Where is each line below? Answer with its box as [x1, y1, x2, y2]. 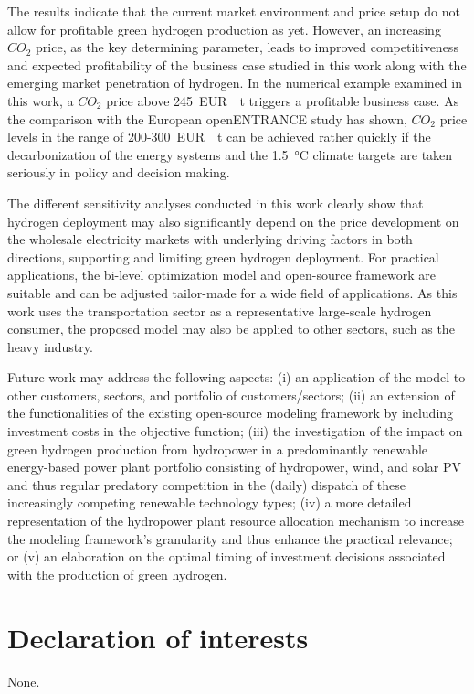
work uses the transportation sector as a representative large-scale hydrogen [7, 301, 432, 320]
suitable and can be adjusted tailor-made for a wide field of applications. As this [7, 283, 458, 302]
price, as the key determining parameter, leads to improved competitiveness [36, 37, 458, 57]
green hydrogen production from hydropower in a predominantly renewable [7, 439, 428, 458]
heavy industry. [7, 336, 93, 356]
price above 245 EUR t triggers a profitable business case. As [106, 91, 459, 110]
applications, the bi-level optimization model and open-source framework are [7, 265, 436, 284]
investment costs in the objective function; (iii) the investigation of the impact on [7, 422, 463, 441]
